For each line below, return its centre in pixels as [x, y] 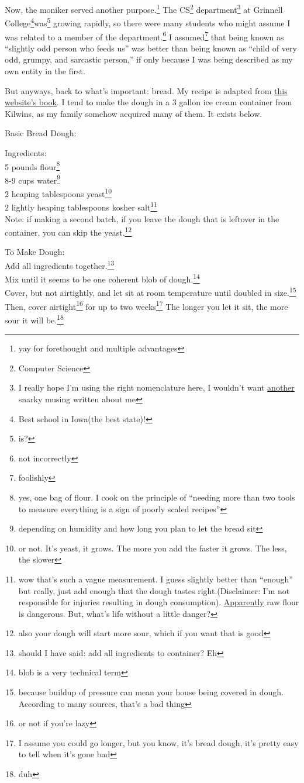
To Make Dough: [35, 252]
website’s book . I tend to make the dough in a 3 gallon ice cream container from [148, 102]
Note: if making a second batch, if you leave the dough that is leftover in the [142, 218]
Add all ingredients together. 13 [60, 264]
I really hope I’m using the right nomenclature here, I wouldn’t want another [156, 387]
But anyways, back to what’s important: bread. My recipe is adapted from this [146, 90]
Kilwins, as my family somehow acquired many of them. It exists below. [134, 113]
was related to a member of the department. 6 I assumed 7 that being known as [144, 36]
